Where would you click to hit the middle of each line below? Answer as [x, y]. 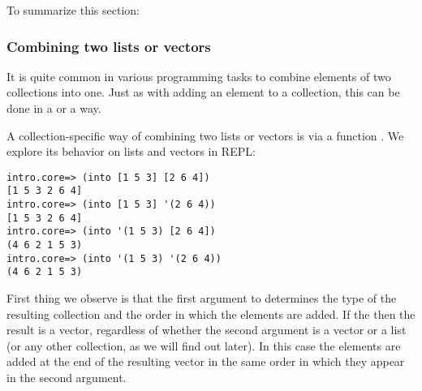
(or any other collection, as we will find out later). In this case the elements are [204, 345]
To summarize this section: [73, 10]
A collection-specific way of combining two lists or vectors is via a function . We [205, 135]
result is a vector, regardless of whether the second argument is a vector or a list [207, 330]
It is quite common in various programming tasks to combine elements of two [199, 76]
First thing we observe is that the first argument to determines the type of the [202, 298]
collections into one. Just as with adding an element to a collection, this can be [203, 92]
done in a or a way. [54, 108]
